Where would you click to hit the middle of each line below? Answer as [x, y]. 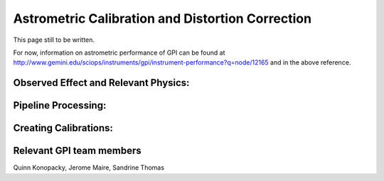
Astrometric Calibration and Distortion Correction [162, 18]
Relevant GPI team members [77, 151]
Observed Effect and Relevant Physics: [101, 83]
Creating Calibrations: [63, 128]
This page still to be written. [54, 40]
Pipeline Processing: [60, 105]
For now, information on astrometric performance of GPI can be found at [119, 53]
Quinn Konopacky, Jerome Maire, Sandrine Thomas [89, 168]
